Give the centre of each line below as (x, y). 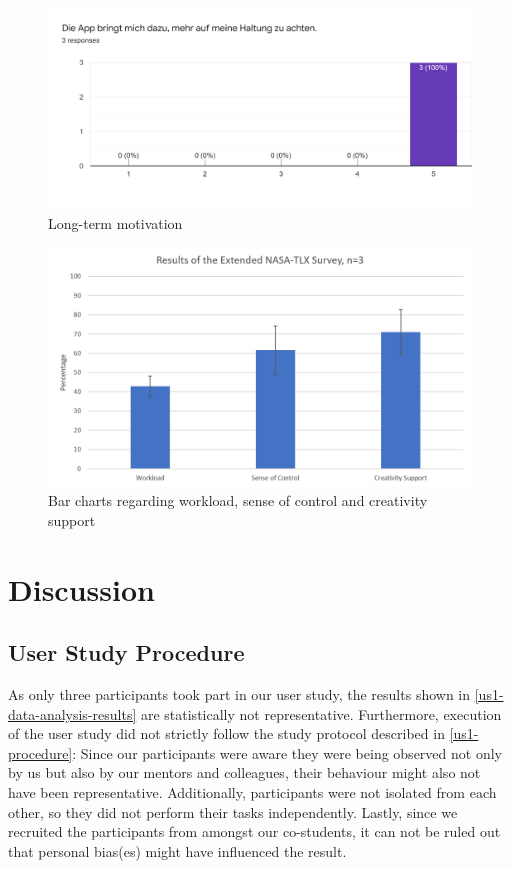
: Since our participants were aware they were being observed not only (287, 752)
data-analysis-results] (72, 713)
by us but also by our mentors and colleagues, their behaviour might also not (244, 772)
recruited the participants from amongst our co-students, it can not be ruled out (254, 831)
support (72, 519)
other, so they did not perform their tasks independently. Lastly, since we (233, 811)
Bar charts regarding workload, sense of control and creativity (238, 500)
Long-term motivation (115, 222)
